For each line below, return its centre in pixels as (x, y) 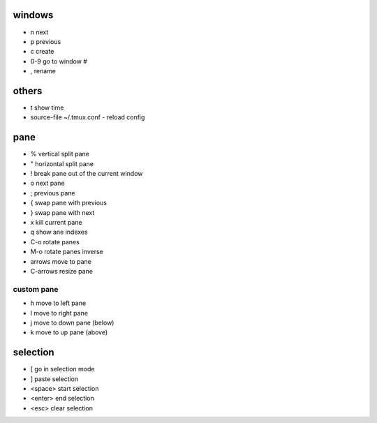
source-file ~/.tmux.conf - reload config (88, 117)
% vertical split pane (60, 154)
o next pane (47, 183)
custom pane (36, 289)
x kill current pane (57, 223)
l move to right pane (59, 313)
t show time (47, 107)
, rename (43, 71)
